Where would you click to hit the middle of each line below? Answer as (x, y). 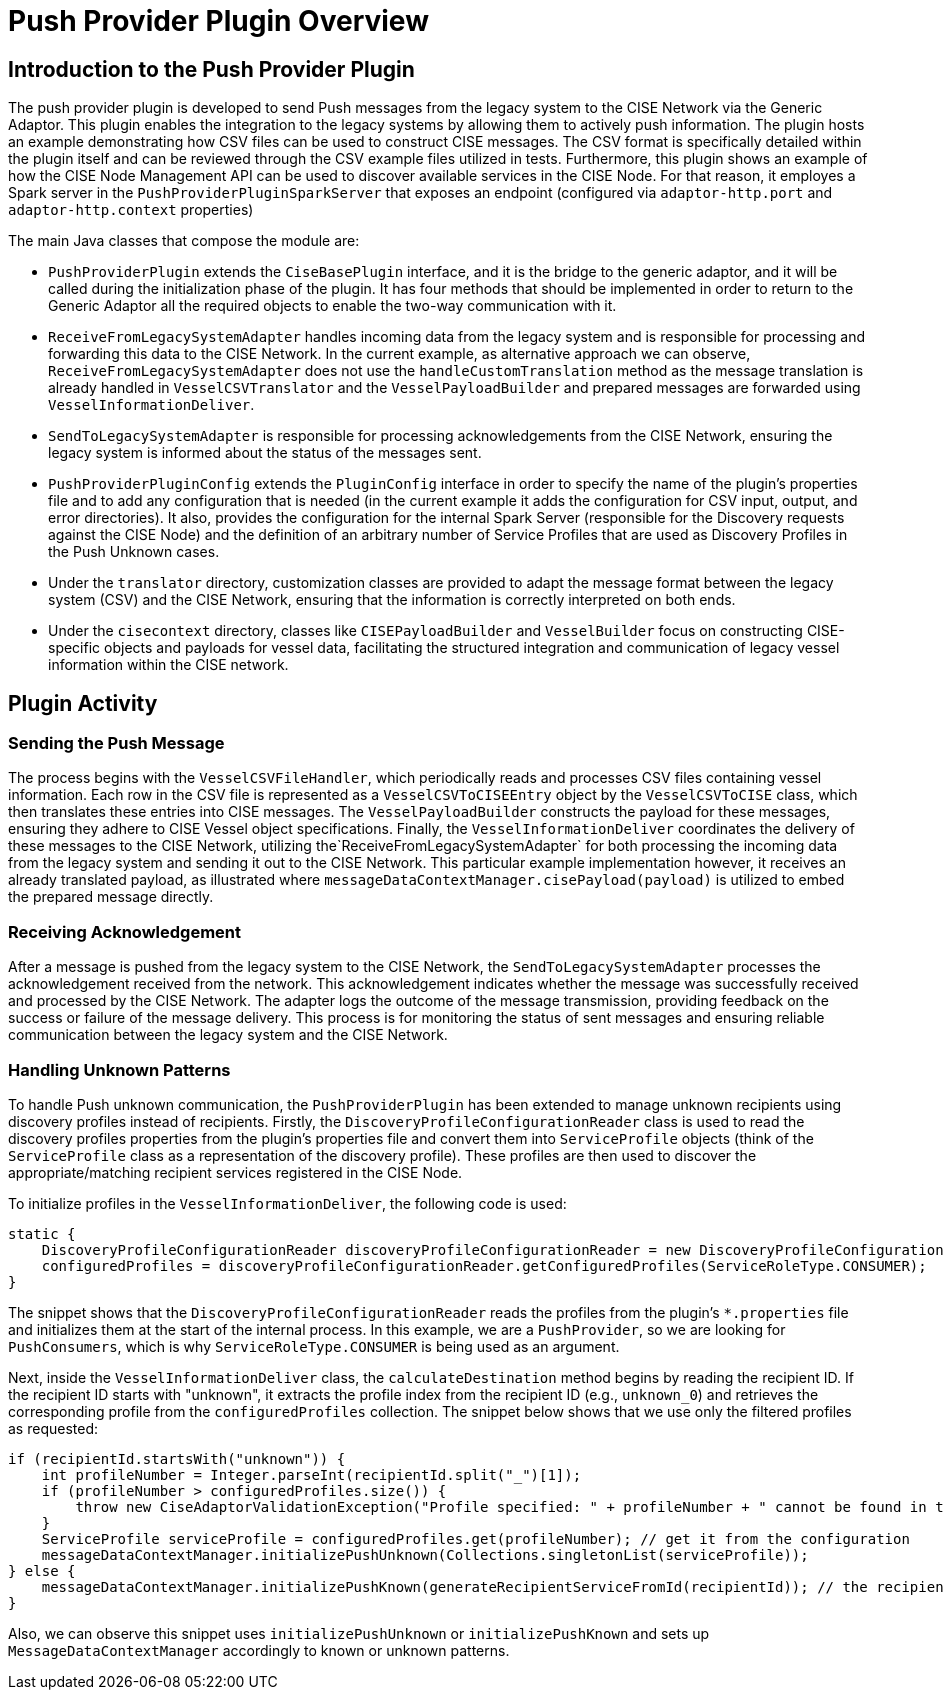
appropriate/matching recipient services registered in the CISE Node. (235, 1172)
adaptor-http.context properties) (131, 210)
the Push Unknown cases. (134, 552)
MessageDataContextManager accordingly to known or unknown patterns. (259, 1650)
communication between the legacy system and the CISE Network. (228, 1035)
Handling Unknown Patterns (119, 1069)
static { (42, 1233)
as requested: (53, 1428)
